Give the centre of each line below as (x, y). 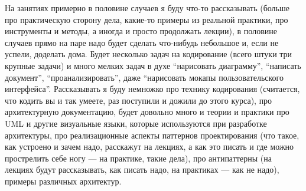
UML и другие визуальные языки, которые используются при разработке (136, 123)
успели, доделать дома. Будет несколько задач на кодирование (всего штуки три (149, 54)
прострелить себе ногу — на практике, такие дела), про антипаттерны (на (138, 158)
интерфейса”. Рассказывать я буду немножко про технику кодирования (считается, (152, 89)
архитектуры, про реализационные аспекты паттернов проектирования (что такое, (152, 135)
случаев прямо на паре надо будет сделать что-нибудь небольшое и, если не (142, 42)
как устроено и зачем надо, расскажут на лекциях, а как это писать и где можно (149, 146)
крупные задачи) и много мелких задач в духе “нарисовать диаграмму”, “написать (153, 65)
